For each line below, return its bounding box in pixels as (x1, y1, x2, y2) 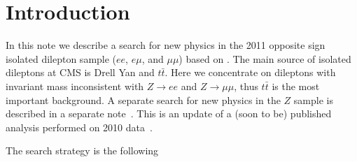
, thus (234, 78, 258, 93)
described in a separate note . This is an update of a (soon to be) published (6, 106, 332, 121)
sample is (293, 92, 333, 107)
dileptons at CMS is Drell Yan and (6, 65, 155, 80)
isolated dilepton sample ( (6, 51, 117, 66)
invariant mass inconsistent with (6, 78, 144, 93)
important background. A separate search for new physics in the (6, 92, 281, 107)
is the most (272, 78, 320, 93)
